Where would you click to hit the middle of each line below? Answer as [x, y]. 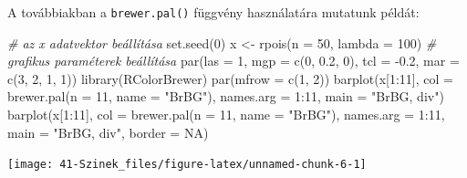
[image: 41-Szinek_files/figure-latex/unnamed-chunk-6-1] [187, 165]
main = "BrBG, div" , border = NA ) [108, 132]
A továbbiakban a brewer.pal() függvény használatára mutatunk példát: [213, 12]
